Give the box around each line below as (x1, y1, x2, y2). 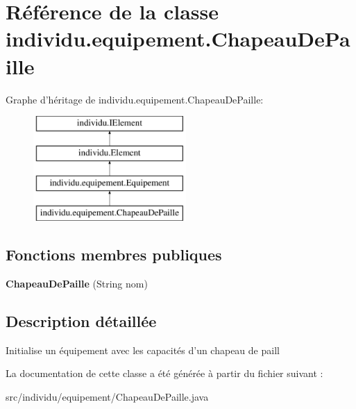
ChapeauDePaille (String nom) (6, 276, 148, 291)
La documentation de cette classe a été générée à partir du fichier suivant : (6, 366, 323, 381)
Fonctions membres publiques (6, 244, 222, 265)
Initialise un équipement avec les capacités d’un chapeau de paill (6, 342, 280, 357)
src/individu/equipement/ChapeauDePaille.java (6, 390, 209, 404)
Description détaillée (6, 310, 157, 332)
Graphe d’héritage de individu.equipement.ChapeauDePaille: (6, 92, 264, 106)
